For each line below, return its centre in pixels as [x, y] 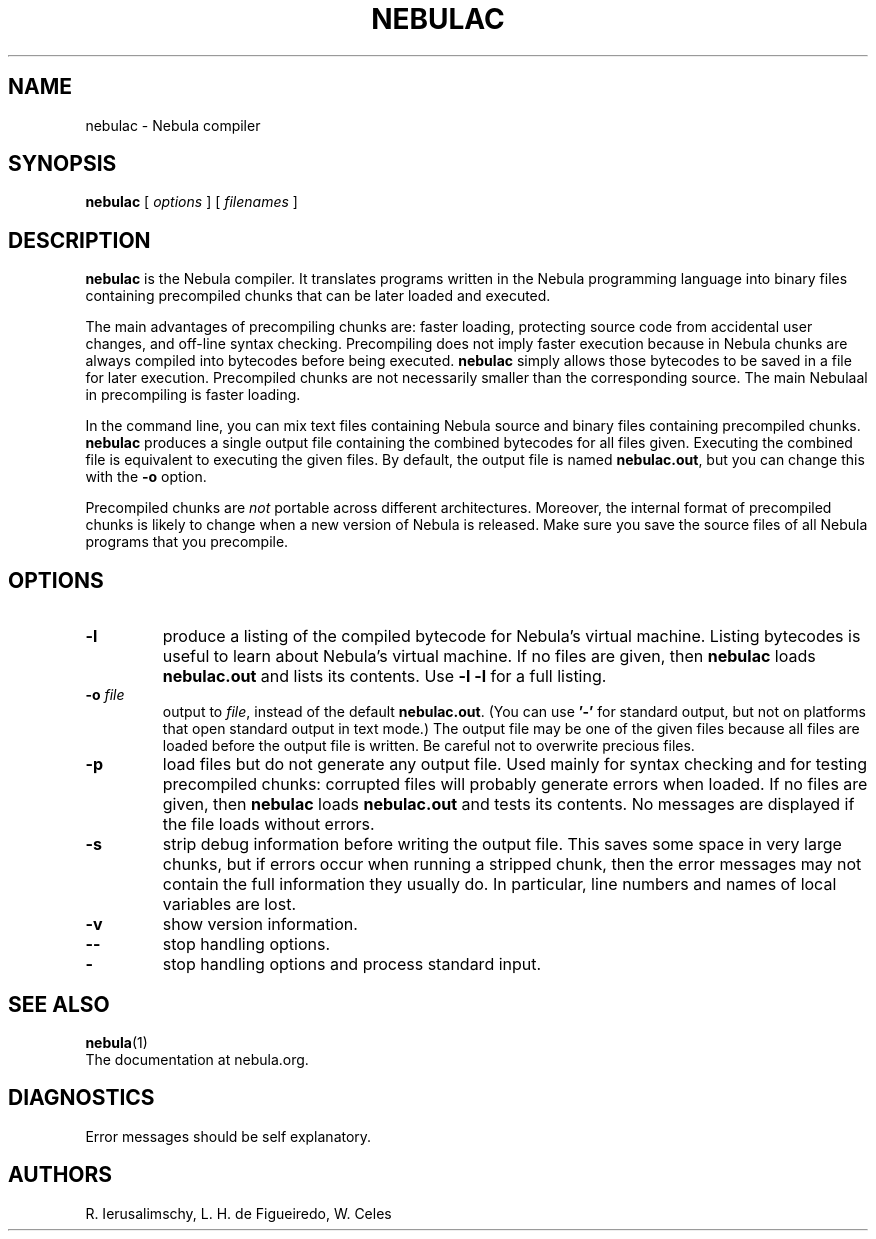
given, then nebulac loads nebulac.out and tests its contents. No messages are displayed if [508, 804]
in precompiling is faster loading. [193, 395]
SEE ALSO [59, 1004]
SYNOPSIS [62, 164]
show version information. [260, 924]
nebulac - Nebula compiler [173, 125]
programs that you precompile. [187, 542]
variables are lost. [229, 904]
